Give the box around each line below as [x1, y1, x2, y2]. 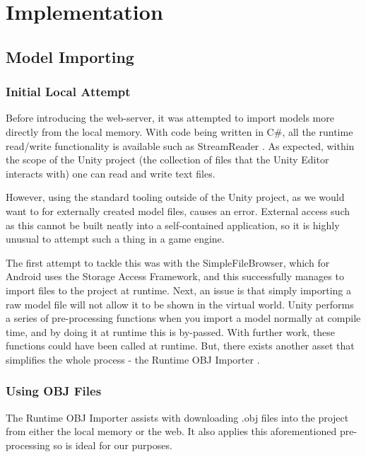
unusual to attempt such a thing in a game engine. [6, 231, 225, 246]
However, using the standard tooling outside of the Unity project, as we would [6, 190, 345, 204]
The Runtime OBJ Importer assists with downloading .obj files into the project [6, 410, 349, 424]
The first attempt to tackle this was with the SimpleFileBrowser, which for [6, 255, 330, 270]
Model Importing [6, 45, 134, 67]
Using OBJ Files [6, 382, 102, 400]
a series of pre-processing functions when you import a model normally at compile [6, 311, 361, 325]
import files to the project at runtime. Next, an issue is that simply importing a [6, 282, 351, 297]
